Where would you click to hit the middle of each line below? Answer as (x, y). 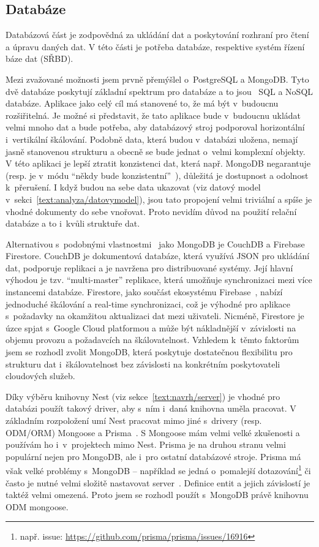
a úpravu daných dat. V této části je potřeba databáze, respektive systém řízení (155, 46)
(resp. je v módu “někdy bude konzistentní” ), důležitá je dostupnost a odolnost (157, 175)
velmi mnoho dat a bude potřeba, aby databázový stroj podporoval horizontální (155, 127)
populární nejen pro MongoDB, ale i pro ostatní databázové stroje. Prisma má (153, 456)
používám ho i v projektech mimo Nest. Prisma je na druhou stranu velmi (146, 444)
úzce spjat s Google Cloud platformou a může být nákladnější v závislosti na (151, 327)
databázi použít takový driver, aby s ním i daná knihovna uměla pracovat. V (151, 408)
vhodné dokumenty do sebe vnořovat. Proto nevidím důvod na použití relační (151, 211)
